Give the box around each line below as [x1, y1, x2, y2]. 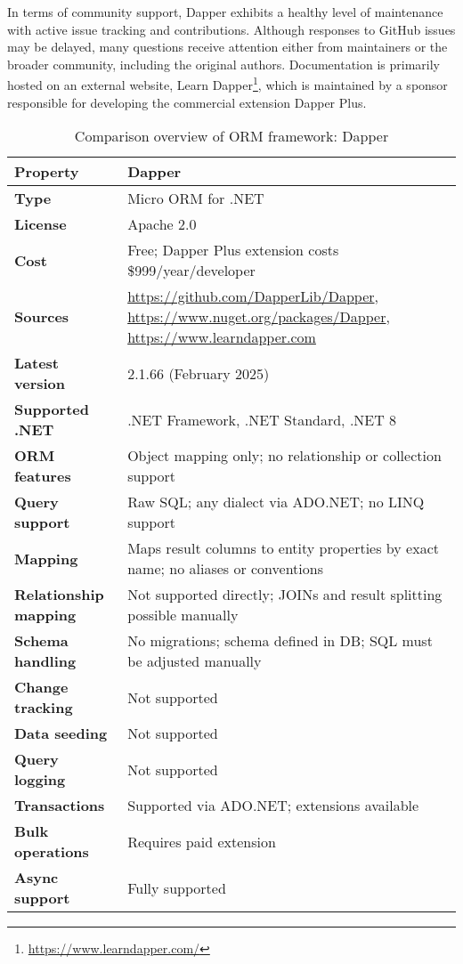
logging [14, 769, 66, 790]
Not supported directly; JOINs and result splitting [127, 584, 443, 605]
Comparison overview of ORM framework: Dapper [74, 126, 389, 147]
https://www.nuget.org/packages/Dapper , [127, 306, 390, 328]
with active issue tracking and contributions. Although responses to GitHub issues [7, 20, 456, 38]
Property [14, 161, 79, 182]
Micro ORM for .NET [127, 188, 264, 209]
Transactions [14, 795, 105, 816]
